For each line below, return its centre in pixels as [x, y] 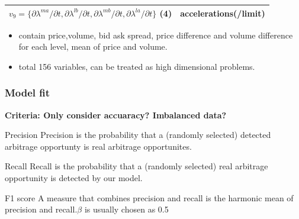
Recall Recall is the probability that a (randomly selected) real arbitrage [136, 166]
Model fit [28, 93]
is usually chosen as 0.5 [126, 209]
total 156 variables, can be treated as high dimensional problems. [137, 66]
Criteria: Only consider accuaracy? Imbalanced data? [116, 115]
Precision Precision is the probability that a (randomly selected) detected [138, 135]
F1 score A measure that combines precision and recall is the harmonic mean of [149, 197]
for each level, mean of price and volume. [93, 46]
